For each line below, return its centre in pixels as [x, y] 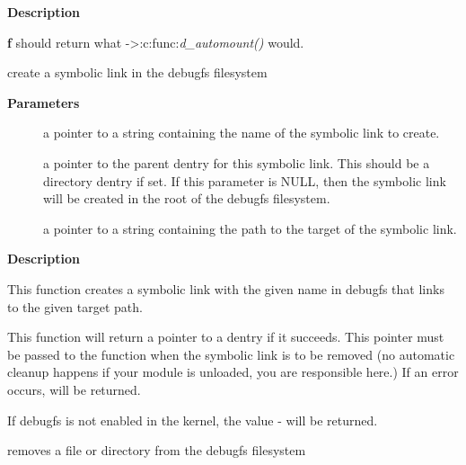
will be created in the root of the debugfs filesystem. [187, 198]
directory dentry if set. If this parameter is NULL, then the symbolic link [245, 180]
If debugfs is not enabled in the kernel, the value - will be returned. [193, 420]
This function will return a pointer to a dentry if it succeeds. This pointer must [226, 337]
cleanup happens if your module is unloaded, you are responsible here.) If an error [233, 372]
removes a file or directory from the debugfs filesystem [157, 450]
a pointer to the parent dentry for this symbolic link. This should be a [237, 162]
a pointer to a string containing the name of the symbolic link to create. [242, 133]
